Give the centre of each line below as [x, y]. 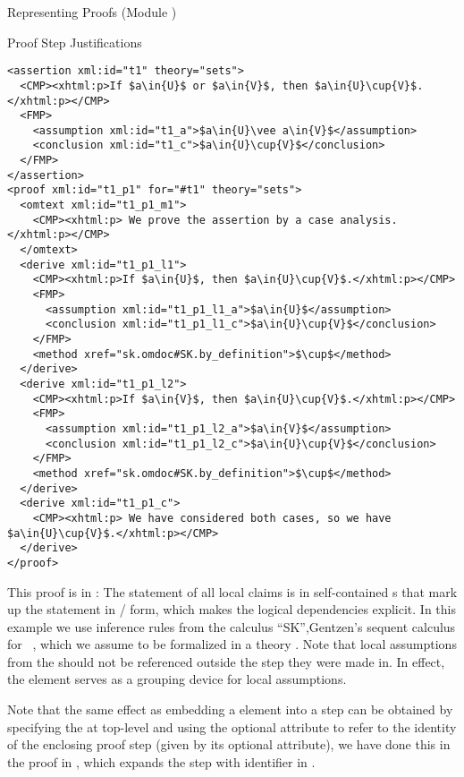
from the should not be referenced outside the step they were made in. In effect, [226, 661]
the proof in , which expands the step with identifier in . [161, 761]
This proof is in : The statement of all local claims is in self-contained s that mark [232, 591]
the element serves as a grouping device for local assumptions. [177, 679]
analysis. [369, 220]
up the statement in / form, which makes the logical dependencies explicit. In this [232, 609]
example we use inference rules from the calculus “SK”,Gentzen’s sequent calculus [232, 626]
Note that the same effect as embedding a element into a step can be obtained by [230, 709]
